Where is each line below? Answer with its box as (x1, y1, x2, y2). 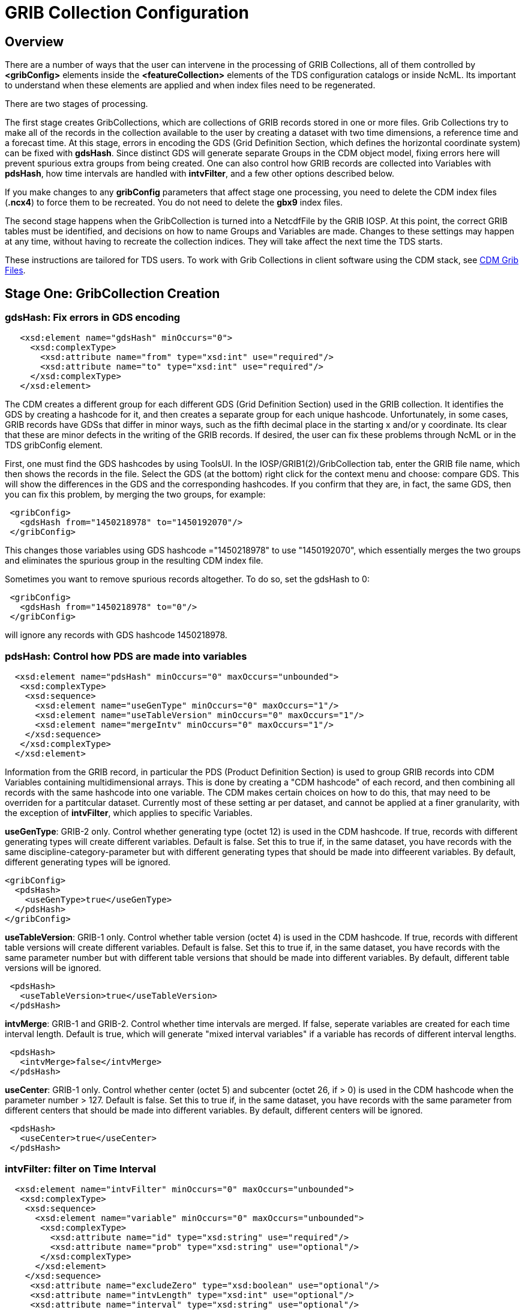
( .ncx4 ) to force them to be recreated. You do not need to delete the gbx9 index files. (5, 197, 343, 208)
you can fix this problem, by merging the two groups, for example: (5, 489, 266, 500)
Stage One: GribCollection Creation (5, 285, 220, 301)
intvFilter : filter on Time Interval (5, 1162, 156, 1175)
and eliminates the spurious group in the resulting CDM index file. (5, 555, 263, 566)
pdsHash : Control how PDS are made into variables (5, 650, 247, 662)
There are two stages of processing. (5, 99, 148, 109)
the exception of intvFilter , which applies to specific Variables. (5, 808, 253, 818)
